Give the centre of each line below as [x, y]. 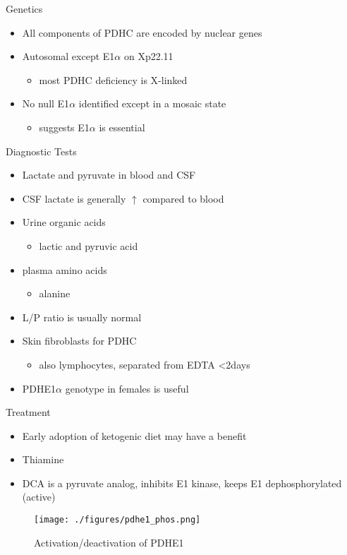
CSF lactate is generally [74, 198]
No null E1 [46, 103]
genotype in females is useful [127, 388]
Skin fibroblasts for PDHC [79, 341]
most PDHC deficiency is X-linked [113, 79]
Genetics [24, 8]
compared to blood [183, 198]
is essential [122, 127]
